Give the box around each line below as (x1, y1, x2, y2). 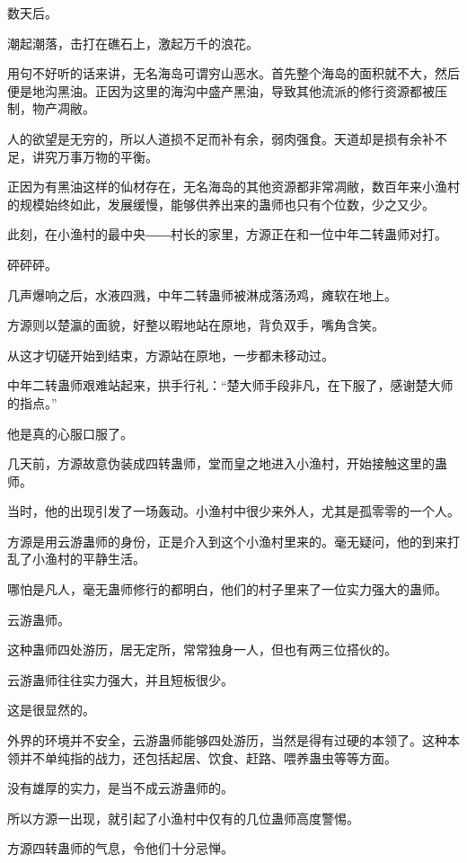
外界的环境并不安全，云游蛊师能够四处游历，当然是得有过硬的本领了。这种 (7, 731, 447, 750)
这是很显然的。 (7, 700, 95, 719)
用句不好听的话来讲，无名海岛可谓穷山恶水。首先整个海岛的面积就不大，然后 (7, 64, 460, 83)
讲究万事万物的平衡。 (31, 147, 158, 165)
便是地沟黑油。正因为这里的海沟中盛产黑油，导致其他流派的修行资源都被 (7, 81, 435, 100)
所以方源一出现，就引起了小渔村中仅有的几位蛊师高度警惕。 (7, 808, 359, 827)
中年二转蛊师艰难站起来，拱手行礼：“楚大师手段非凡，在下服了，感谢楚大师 (7, 376, 454, 395)
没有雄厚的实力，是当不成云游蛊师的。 (7, 778, 233, 797)
